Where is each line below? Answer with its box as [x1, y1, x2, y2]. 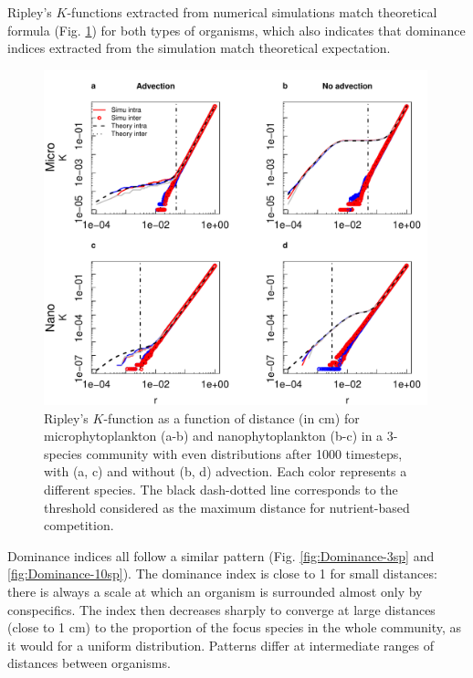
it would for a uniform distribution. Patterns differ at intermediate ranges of [7, 635, 435, 654]
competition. [44, 516, 114, 535]
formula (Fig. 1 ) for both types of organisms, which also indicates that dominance [7, 20, 466, 39]
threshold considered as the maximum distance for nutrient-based [44, 497, 410, 516]
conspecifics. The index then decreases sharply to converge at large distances [7, 600, 436, 619]
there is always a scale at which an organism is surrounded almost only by [7, 582, 423, 600]
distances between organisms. [7, 653, 171, 673]
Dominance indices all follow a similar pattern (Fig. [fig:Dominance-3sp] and [7, 546, 435, 565]
